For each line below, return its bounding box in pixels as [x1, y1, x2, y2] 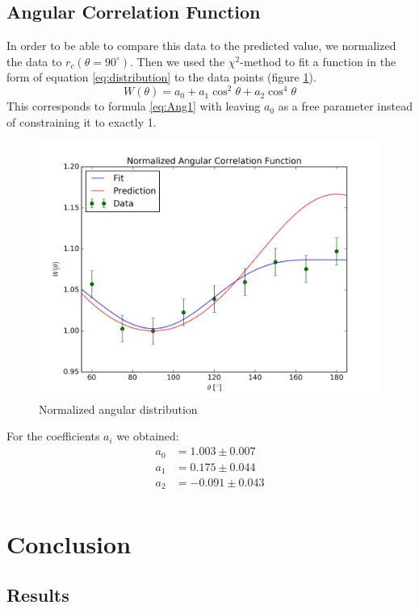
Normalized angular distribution [39, 400, 198, 417]
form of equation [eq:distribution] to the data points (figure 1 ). [6, 69, 316, 86]
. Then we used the [130, 52, 225, 69]
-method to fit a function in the [240, 52, 396, 69]
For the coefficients [6, 428, 100, 444]
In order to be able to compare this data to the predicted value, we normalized [6, 37, 396, 54]
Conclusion [6, 527, 132, 560]
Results [6, 582, 69, 607]
